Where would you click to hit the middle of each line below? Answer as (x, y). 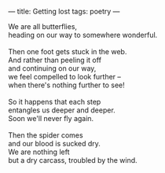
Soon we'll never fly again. (51, 118)
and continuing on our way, (52, 68)
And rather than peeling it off (55, 60)
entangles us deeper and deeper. (62, 110)
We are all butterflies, (42, 26)
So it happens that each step (55, 102)
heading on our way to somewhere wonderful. (83, 35)
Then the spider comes (46, 135)
